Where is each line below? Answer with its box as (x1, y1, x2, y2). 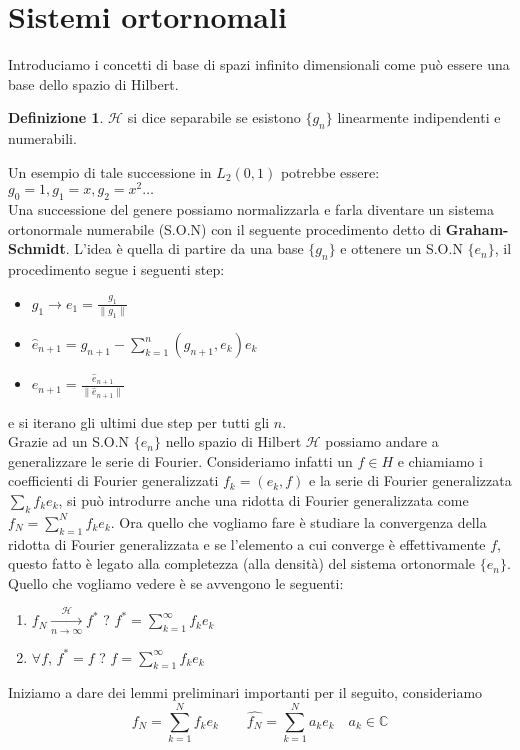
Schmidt (8, 238, 66, 259)
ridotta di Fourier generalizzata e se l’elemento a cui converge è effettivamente (8, 533, 486, 554)
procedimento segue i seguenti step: (8, 259, 225, 280)
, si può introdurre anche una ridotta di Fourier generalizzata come (58, 489, 469, 510)
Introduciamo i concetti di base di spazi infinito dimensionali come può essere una (8, 54, 510, 75)
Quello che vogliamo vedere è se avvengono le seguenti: (8, 572, 344, 593)
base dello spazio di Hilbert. (8, 73, 179, 94)
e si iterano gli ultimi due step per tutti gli (8, 411, 270, 432)
